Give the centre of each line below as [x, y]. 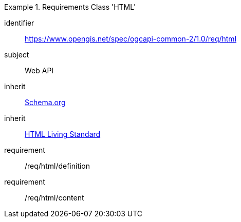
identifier [19, 23]
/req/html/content [54, 198]
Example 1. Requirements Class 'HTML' [70, 7]
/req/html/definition [58, 166]
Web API [39, 70]
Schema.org [45, 102]
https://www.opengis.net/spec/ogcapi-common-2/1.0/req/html [131, 39]
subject [17, 55]
